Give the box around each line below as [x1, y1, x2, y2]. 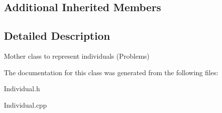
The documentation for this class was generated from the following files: [4, 67, 219, 77]
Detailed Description [4, 28, 111, 43]
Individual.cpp [4, 99, 47, 110]
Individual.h [4, 83, 40, 94]
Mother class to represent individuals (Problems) [4, 50, 150, 61]
